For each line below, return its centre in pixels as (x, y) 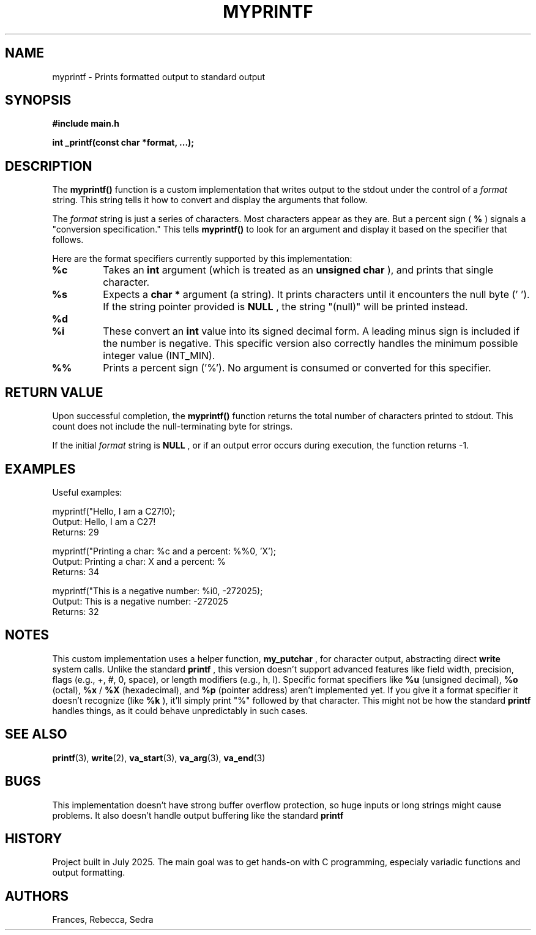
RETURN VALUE (54, 392)
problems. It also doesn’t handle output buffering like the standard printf (198, 815)
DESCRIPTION (49, 166)
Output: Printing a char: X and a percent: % (139, 561)
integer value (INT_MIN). (159, 356)
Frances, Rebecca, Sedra (103, 920)
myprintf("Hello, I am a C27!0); (114, 511)
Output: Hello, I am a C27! (104, 521)
